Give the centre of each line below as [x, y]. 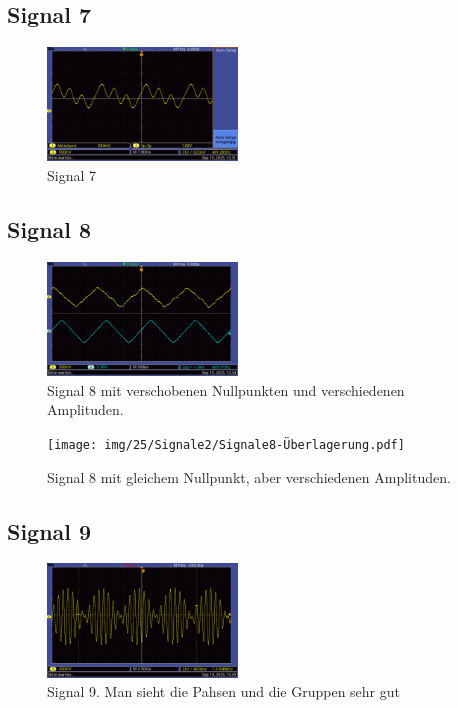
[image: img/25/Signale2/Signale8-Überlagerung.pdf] [226, 444]
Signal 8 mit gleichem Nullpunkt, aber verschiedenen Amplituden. [249, 476]
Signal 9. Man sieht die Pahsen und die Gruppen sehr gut [223, 691]
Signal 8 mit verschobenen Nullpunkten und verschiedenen [226, 389]
